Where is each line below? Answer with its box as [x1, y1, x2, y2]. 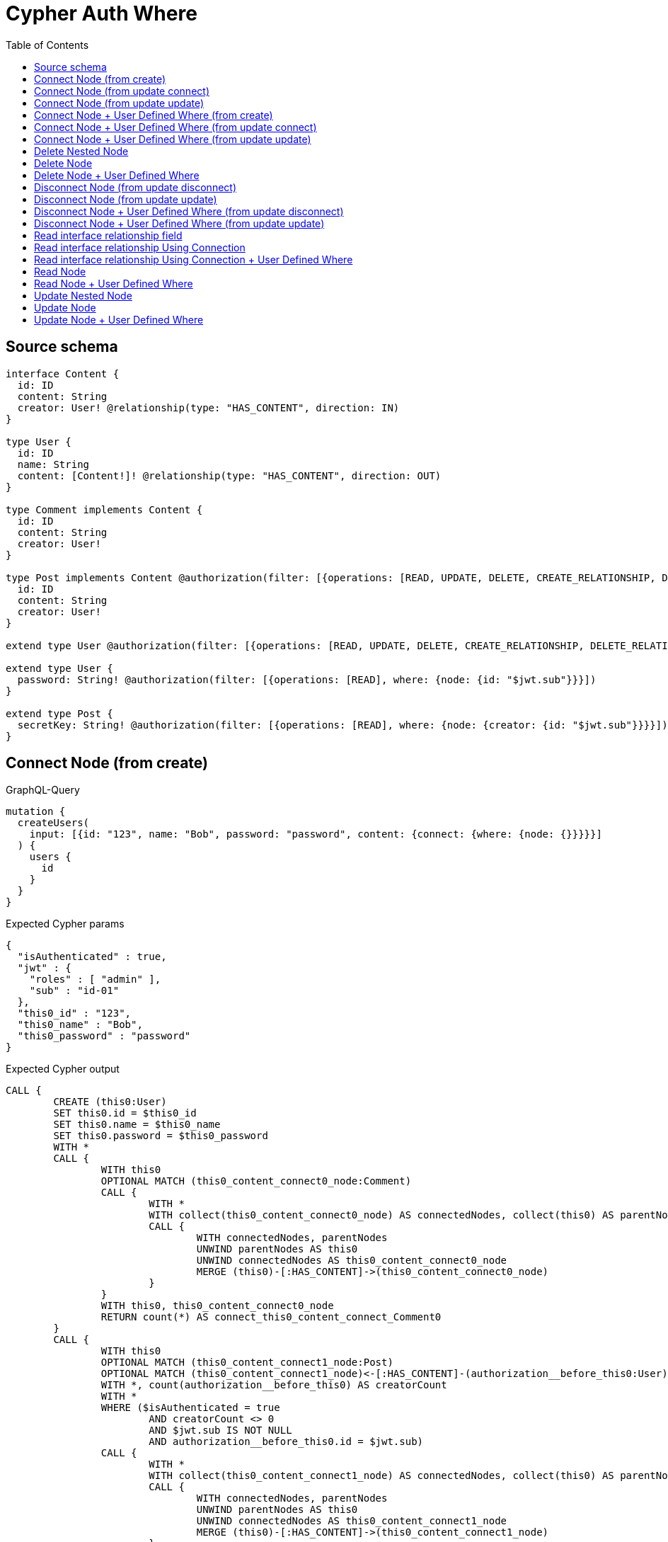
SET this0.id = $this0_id [53, 1107, 197, 1119]
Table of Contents [6, 38, 89, 51]
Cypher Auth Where [6, 1, 197, 25]
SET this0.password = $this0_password [53, 1130, 268, 1142]
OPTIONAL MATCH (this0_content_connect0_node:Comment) [100, 1175, 412, 1187]
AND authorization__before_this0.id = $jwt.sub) [149, 1436, 424, 1448]
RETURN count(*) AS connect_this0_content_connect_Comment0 [100, 1311, 442, 1323]
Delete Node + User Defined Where [34, 169, 200, 181]
